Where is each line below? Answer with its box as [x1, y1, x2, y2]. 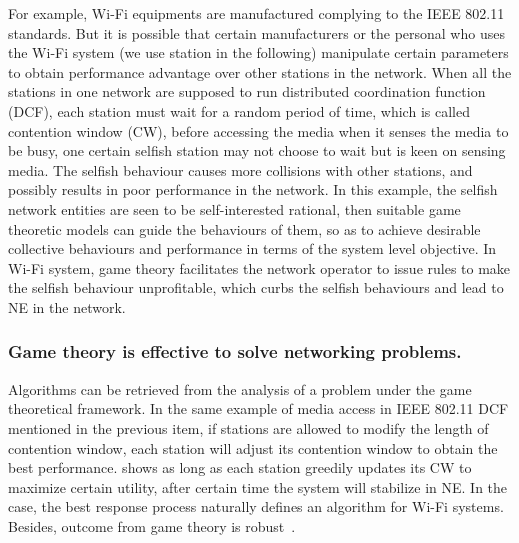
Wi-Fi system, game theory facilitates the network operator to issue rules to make [8, 257, 511, 278]
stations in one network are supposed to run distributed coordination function [8, 81, 486, 102]
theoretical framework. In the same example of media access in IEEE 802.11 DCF [8, 398, 509, 419]
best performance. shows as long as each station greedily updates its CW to [8, 457, 472, 478]
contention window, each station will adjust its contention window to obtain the [8, 437, 498, 458]
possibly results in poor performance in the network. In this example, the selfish [8, 179, 498, 200]
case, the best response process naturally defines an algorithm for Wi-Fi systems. [8, 496, 504, 517]
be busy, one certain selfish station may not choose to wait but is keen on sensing [8, 140, 506, 161]
